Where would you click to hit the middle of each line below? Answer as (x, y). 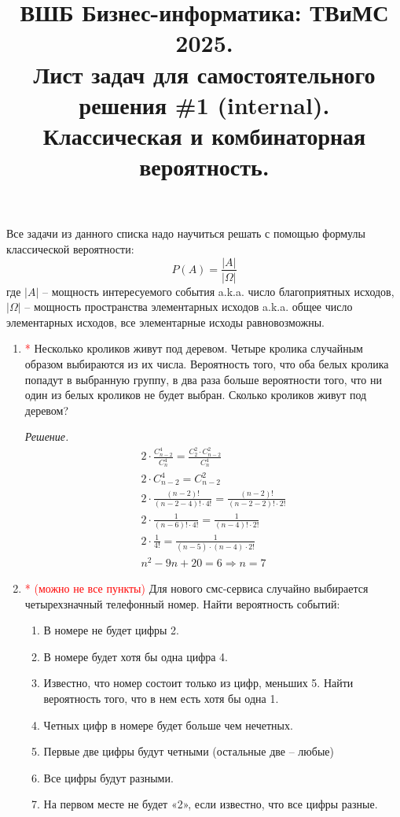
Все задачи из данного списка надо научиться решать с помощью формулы (186, 233)
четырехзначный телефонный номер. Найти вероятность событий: (182, 603)
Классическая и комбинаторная (204, 135)
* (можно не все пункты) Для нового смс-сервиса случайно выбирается (196, 588)
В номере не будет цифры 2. (111, 630)
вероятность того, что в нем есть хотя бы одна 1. (161, 698)
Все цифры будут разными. (108, 777)
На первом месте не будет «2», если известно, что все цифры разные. (211, 804)
